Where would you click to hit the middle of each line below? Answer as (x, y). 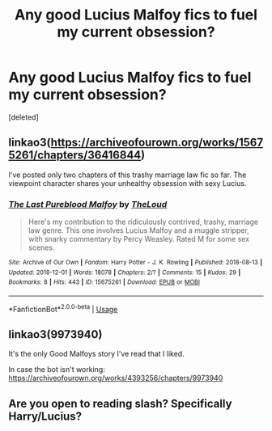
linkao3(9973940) (55, 334)
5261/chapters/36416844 (75, 155)
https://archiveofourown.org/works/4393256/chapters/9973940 (116, 378)
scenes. (41, 247)
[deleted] (23, 117)
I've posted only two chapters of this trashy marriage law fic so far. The (127, 175)
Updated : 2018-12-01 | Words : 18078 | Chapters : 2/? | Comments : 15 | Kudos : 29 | (125, 273)
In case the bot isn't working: (57, 370)
